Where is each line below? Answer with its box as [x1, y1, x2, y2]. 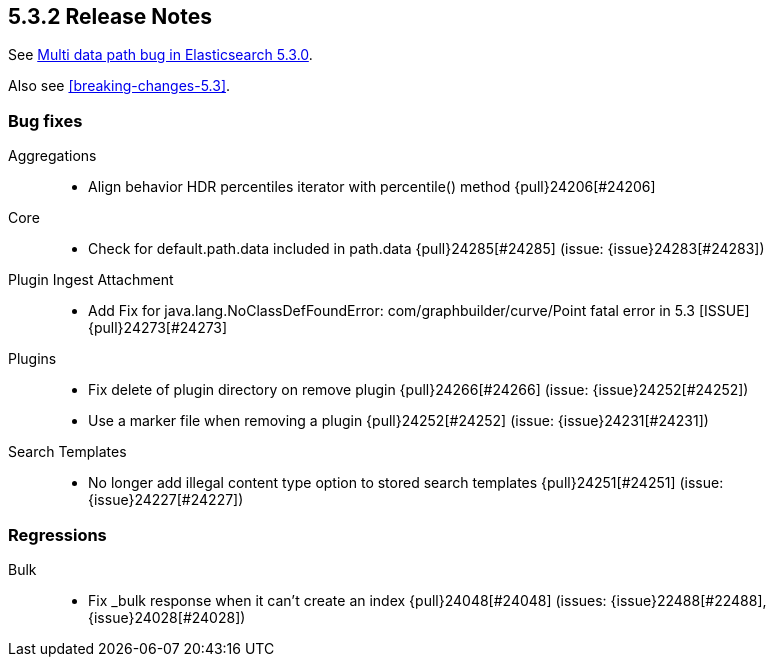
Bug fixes [8, 110, 83, 131]
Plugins [8, 350, 57, 368]
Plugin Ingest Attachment [8, 271, 174, 289]
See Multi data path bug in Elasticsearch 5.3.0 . [8, 46, 313, 64]
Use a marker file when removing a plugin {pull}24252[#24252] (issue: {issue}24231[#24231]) [88, 412, 709, 430]
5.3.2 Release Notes [8, 4, 212, 29]
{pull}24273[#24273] [88, 319, 228, 337]
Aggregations [8, 147, 97, 165]
